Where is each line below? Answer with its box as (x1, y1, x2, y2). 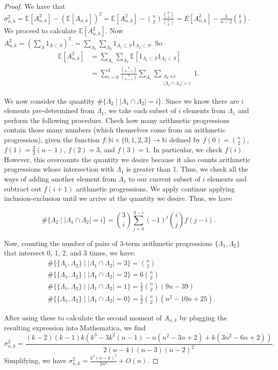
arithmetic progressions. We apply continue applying (76, 183, 235, 193)
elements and (207, 173, 247, 184)
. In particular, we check (149, 144, 223, 154)
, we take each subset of (104, 105, 177, 116)
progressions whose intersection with (4, 164, 114, 174)
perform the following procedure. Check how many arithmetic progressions (4, 115, 230, 125)
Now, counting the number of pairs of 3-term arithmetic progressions (4, 238, 213, 248)
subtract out (4, 183, 42, 193)
